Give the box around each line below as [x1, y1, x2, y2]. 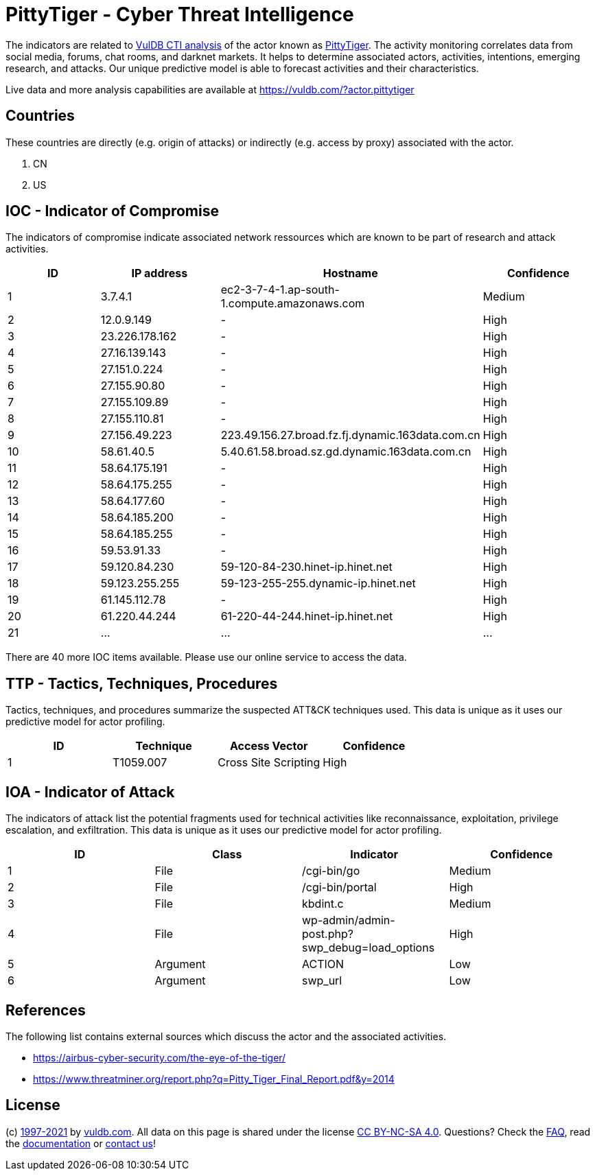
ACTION [302, 957, 345, 972]
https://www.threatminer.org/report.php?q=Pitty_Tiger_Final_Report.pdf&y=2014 [33, 1072, 395, 1085]
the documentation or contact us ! [5, 1137, 156, 1149]
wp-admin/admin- [302, 913, 395, 928]
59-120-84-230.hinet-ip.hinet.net [220, 560, 393, 574]
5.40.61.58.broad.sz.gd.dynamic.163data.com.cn [220, 445, 471, 459]
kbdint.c [302, 897, 344, 911]
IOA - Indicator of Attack [5, 783, 175, 801]
